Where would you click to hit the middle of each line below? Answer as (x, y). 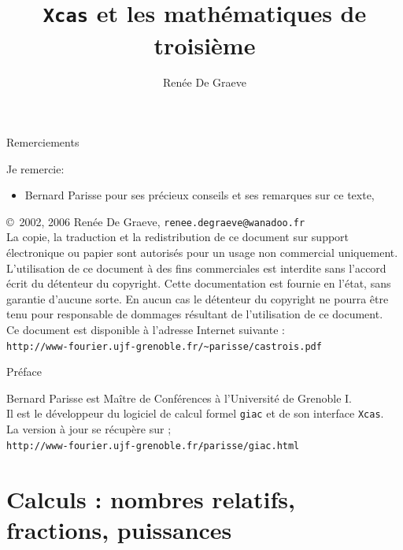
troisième (205, 45)
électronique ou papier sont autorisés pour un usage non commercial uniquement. (202, 253)
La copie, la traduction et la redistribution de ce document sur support (178, 237)
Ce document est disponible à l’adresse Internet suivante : (146, 330)
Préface (24, 372)
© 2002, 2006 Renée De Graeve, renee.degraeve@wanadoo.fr (156, 221)
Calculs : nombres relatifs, (151, 498)
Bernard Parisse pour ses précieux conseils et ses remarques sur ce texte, (200, 195)
